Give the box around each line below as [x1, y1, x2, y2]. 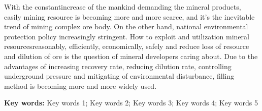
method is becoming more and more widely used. [4, 80, 157, 91]
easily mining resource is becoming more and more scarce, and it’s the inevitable [4, 11, 255, 22]
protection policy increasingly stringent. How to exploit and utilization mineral [4, 31, 249, 41]
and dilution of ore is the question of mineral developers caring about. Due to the [4, 50, 258, 61]
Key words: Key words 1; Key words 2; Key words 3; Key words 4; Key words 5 [4, 97, 258, 108]
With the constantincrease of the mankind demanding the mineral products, [4, 2, 241, 12]
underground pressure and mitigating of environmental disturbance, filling [4, 71, 235, 81]
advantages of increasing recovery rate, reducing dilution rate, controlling [4, 61, 232, 71]
